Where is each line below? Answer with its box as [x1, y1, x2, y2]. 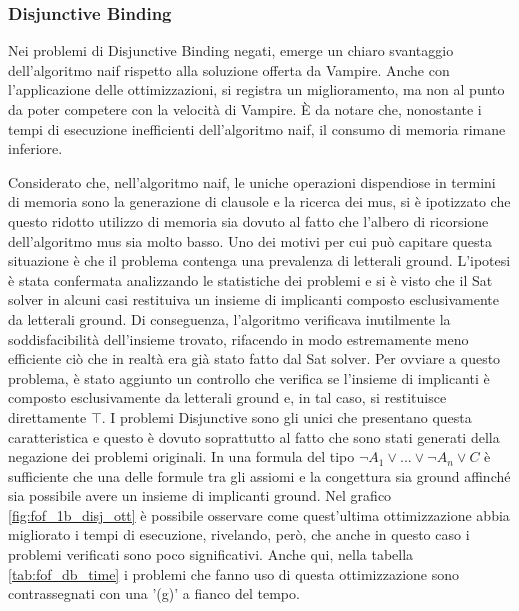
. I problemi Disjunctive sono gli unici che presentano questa [101, 406, 472, 427]
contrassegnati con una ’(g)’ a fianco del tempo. [8, 583, 300, 604]
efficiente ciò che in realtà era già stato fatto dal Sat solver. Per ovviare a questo [8, 348, 501, 369]
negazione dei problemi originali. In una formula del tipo [8, 446, 355, 467]
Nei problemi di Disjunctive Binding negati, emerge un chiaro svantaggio [8, 40, 454, 61]
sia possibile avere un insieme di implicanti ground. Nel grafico [8, 485, 392, 506]
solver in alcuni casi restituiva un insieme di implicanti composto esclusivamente [8, 289, 499, 310]
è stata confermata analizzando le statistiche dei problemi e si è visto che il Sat [8, 269, 493, 290]
